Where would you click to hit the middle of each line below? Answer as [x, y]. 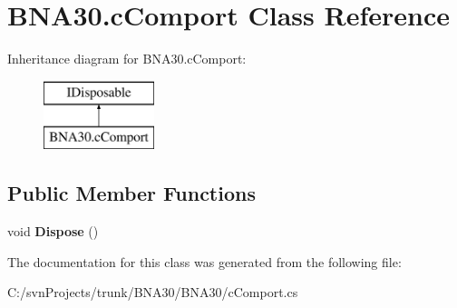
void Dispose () [53, 231]
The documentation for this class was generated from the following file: [204, 261]
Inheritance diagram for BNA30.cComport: [127, 59]
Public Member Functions [131, 193]
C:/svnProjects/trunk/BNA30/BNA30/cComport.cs [153, 292]
